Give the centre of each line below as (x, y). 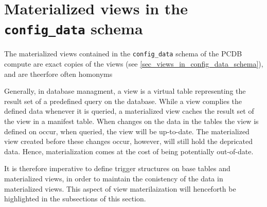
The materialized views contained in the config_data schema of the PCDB (123, 54)
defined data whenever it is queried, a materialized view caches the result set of (129, 111)
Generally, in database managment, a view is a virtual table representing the (125, 91)
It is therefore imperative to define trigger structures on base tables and (117, 168)
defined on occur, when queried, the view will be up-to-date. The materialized (127, 131)
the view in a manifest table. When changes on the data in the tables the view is (131, 121)
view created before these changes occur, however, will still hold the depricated (128, 141)
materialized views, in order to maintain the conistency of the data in (114, 179)
